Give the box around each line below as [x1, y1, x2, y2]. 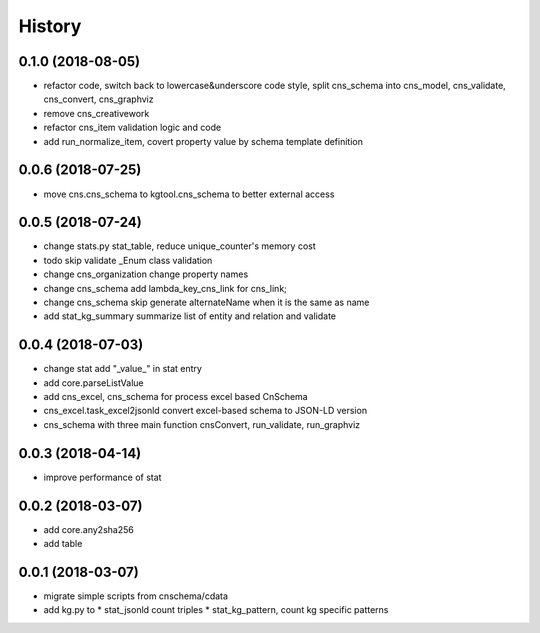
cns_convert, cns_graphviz [43, 93, 154, 105]
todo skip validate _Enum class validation [43, 254, 213, 266]
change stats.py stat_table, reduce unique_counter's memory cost [43, 240, 317, 252]
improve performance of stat [43, 471, 162, 483]
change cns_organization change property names [43, 268, 249, 280]
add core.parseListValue [43, 376, 144, 389]
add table [43, 538, 83, 550]
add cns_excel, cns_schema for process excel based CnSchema [43, 391, 309, 403]
